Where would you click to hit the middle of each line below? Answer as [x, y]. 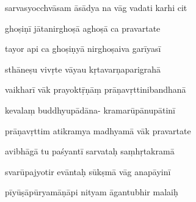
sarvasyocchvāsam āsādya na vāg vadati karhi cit [96, 7]
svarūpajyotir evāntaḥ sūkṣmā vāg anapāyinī [88, 171]
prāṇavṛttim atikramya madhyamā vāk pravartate [98, 130]
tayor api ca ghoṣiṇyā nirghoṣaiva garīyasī [83, 49]
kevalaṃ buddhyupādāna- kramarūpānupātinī [90, 110]
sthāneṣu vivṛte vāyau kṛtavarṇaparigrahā [83, 69]
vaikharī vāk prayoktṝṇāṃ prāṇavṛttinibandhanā [96, 89]
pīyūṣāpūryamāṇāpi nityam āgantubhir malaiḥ [92, 192]
